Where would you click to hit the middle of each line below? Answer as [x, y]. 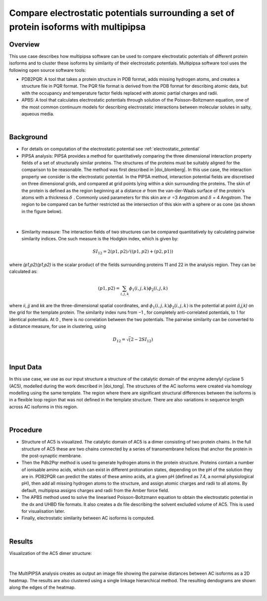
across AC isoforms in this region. [44, 407]
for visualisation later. [43, 511]
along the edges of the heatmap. [43, 588]
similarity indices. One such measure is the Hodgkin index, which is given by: [100, 238]
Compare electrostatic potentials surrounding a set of [122, 13]
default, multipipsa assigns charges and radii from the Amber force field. [95, 490]
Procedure [26, 430]
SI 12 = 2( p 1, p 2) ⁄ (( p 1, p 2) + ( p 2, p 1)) [133, 252]
